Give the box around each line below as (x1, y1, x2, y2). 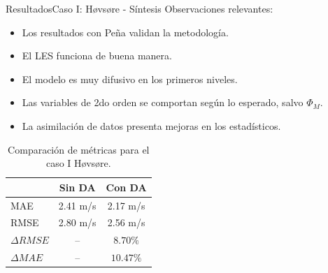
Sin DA (59, 179, 96, 194)
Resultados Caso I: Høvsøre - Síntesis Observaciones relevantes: (6, 1, 273, 15)
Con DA (106, 179, 147, 194)
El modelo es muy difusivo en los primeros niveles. (22, 71, 238, 86)
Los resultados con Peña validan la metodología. (22, 24, 229, 39)
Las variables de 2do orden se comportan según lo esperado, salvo (22, 95, 304, 110)
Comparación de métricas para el (8, 142, 150, 156)
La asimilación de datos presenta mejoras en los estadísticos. (22, 118, 281, 133)
